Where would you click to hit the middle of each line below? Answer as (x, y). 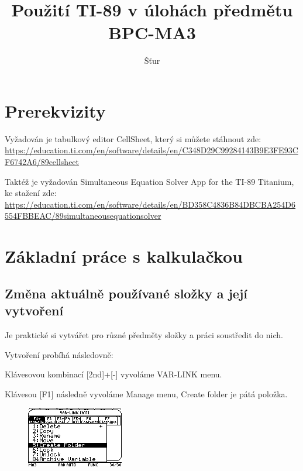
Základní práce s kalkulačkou (124, 256)
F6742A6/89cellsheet (42, 162)
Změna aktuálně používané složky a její (126, 293)
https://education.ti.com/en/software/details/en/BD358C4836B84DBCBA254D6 (150, 204)
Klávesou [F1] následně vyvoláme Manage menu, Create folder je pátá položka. (146, 393)
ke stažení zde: (31, 193)
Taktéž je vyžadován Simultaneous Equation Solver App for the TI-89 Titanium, (149, 181)
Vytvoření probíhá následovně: (59, 354)
